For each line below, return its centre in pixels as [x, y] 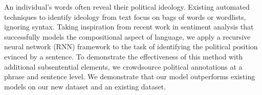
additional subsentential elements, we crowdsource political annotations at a [123, 66]
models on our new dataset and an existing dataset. [85, 86]
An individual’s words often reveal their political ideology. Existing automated [127, 7]
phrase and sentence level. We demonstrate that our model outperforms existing [130, 76]
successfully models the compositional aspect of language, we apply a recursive [127, 36]
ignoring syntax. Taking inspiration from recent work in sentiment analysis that [129, 27]
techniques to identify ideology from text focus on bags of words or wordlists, [125, 17]
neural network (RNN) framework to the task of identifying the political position [131, 46]
